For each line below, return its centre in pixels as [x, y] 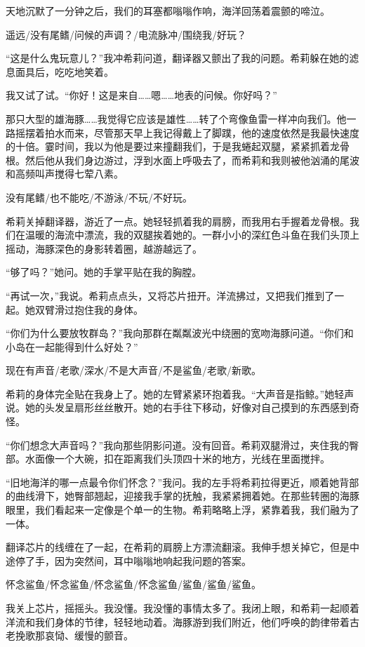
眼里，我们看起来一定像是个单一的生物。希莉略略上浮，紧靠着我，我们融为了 [182, 510]
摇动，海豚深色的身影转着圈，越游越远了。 [104, 248]
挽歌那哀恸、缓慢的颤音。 [74, 635]
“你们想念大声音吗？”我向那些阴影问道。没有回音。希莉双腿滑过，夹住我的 [178, 445]
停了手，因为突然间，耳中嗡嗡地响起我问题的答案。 [133, 560]
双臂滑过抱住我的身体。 [89, 309]
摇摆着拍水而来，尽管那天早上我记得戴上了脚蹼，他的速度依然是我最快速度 [187, 132]
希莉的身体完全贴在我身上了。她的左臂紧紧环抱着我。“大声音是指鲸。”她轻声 [180, 393]
